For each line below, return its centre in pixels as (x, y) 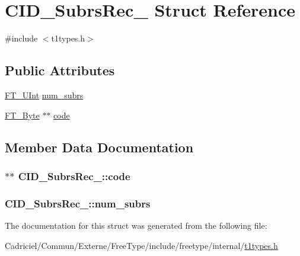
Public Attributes (60, 70)
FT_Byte (22, 115)
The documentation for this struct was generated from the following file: (136, 225)
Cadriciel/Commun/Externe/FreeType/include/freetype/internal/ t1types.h (141, 245)
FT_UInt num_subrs (44, 95)
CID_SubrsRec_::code (74, 176)
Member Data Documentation (99, 147)
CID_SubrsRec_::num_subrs (78, 203)
